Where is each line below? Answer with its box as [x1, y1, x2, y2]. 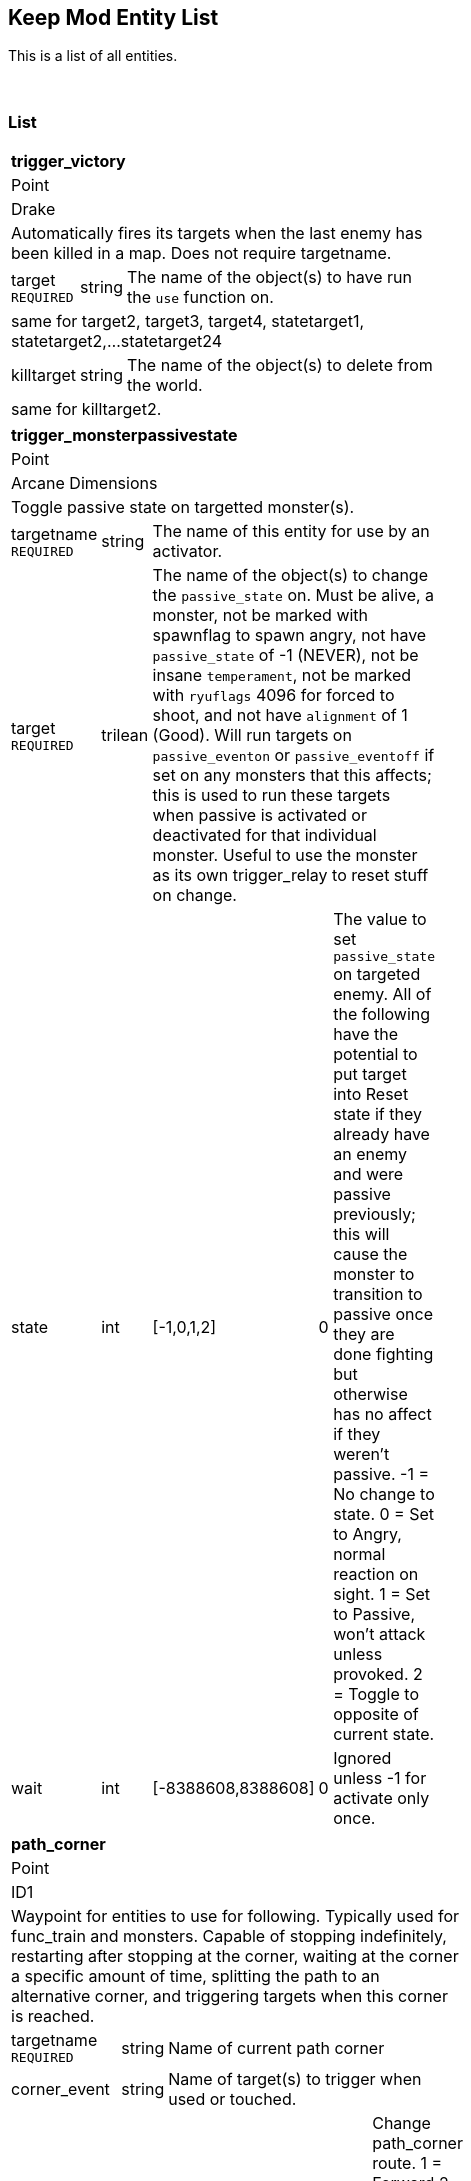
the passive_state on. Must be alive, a [152, 585, 435, 606]
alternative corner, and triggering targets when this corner [11, 1986, 448, 2007]
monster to [333, 1264, 415, 1285]
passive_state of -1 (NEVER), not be [152, 645, 419, 666]
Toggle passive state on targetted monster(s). [11, 497, 355, 518]
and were [333, 1164, 404, 1185]
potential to [333, 1044, 418, 1065]
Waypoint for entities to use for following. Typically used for [11, 1906, 460, 1927]
